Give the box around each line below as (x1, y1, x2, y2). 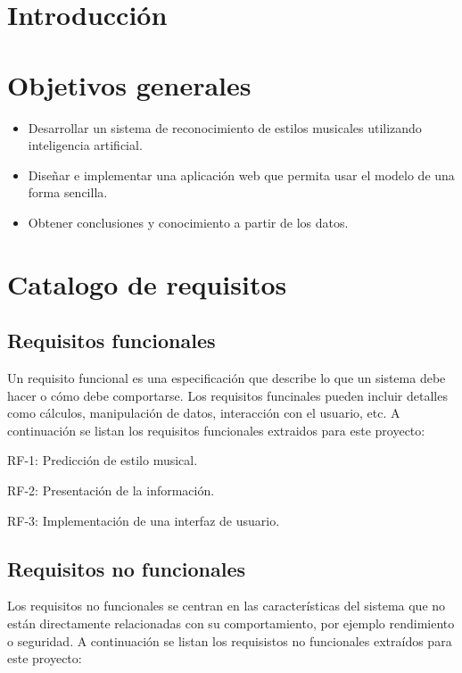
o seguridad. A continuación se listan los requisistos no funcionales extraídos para (7, 631, 452, 650)
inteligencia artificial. (28, 136, 143, 154)
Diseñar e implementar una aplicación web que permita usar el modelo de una (28, 165, 455, 184)
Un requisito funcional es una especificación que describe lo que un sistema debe (7, 369, 446, 387)
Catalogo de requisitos (7, 265, 287, 302)
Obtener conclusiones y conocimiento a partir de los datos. (28, 212, 349, 231)
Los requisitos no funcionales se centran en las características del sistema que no (7, 596, 446, 615)
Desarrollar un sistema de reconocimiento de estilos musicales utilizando (28, 118, 422, 137)
